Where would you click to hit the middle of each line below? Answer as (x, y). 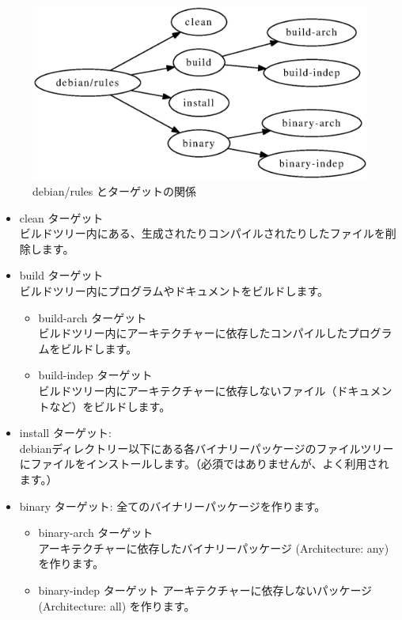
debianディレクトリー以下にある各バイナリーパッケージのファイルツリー (207, 448)
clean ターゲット (61, 217)
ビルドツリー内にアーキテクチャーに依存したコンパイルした (193, 333)
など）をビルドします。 (110, 406)
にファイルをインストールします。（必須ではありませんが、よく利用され (204, 464)
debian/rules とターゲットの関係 (115, 191)
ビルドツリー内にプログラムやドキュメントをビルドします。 (174, 291)
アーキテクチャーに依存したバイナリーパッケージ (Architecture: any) (214, 548)
